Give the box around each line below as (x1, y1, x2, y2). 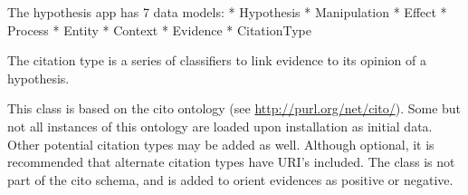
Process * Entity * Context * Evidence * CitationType (7, 20, 311, 39)
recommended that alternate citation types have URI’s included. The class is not (7, 152, 455, 171)
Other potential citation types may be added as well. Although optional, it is (7, 134, 435, 153)
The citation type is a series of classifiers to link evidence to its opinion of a (7, 51, 426, 70)
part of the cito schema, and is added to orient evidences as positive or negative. (7, 170, 454, 189)
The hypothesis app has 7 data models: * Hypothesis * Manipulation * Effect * (7, 3, 447, 21)
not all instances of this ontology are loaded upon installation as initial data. (7, 116, 433, 135)
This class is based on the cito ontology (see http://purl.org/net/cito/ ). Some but (7, 99, 462, 118)
